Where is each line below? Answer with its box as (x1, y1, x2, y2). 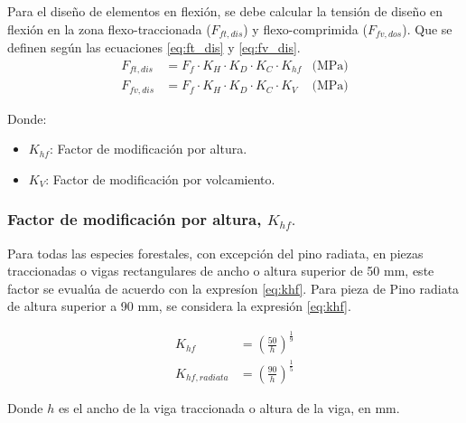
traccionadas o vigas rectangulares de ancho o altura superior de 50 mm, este (7, 261, 434, 280)
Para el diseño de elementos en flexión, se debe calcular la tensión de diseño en (7, 2, 443, 20)
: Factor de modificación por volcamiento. (45, 169, 275, 188)
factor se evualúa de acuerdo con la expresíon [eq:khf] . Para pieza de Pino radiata (7, 278, 460, 297)
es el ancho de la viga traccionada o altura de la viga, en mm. (58, 398, 400, 417)
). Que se (402, 19, 452, 38)
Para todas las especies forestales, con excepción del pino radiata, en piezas (7, 243, 424, 262)
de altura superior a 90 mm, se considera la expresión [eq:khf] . (7, 296, 351, 315)
